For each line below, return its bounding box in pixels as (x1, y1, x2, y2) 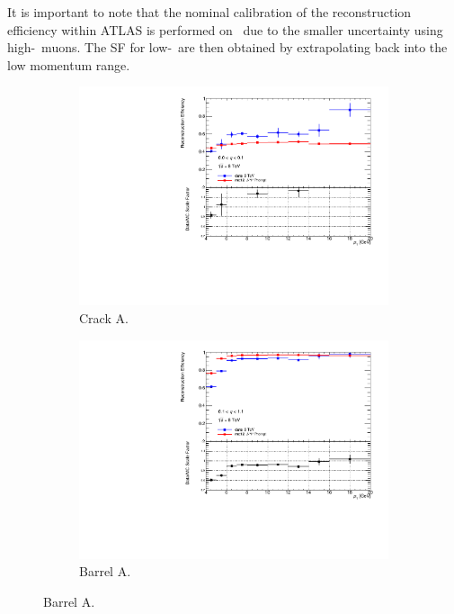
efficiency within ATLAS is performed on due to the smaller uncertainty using (7, 20, 443, 39)
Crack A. (79, 309, 129, 328)
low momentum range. (7, 55, 130, 74)
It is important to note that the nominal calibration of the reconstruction (7, 3, 412, 21)
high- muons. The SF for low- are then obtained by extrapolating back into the (7, 38, 448, 57)
